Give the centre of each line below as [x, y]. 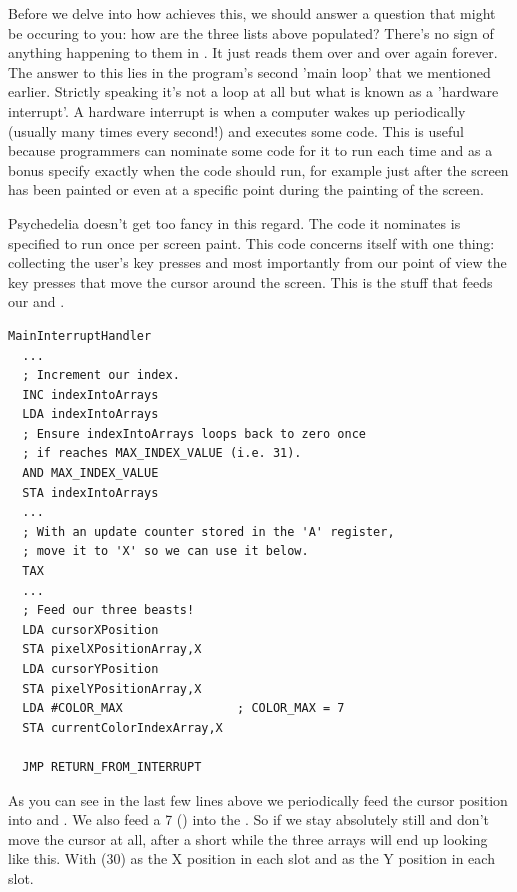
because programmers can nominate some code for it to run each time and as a [250, 150]
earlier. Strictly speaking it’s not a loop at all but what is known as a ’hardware [253, 91]
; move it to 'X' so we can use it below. [165, 551]
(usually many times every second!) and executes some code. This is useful [236, 130]
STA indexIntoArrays [90, 492]
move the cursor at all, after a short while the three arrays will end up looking [248, 838]
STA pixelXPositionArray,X [112, 649]
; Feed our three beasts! [108, 610]
